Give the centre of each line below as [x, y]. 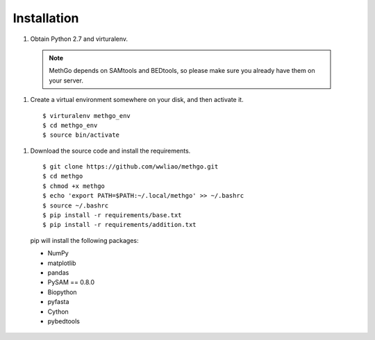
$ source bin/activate [81, 135]
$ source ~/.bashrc [76, 205]
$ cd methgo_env [70, 125]
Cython [58, 312]
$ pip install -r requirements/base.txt [112, 215]
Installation [46, 18]
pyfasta [58, 302]
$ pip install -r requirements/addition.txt [120, 225]
